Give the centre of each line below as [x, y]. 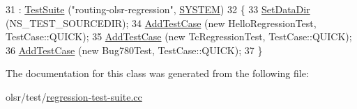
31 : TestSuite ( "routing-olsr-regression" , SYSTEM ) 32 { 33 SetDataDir [158, 9]
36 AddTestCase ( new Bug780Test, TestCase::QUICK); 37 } [134, 50]
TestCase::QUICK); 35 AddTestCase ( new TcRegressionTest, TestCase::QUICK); [179, 36]
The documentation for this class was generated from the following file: [157, 73]
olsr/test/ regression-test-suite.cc [74, 96]
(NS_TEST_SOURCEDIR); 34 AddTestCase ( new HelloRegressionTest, [161, 23]
